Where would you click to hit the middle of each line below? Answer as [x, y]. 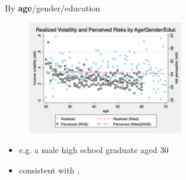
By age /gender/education [52, 8]
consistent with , [49, 170]
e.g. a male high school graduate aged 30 [94, 150]
